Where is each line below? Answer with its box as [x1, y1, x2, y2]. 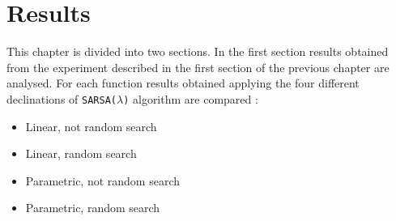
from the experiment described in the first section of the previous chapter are [6, 58, 390, 75]
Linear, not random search [25, 117, 157, 134]
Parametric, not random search [25, 172, 181, 189]
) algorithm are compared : [123, 90, 258, 107]
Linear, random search [25, 145, 137, 162]
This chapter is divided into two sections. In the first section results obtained [6, 43, 389, 60]
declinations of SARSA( [6, 90, 117, 107]
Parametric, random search [25, 199, 160, 216]
